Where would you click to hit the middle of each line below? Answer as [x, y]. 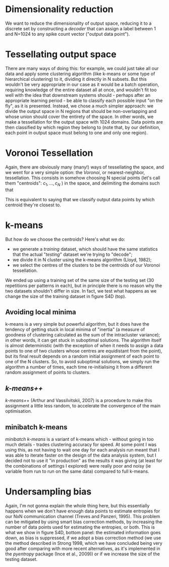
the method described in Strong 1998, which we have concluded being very [84, 543]
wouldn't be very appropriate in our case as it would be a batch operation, [82, 84]
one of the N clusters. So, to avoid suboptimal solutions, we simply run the [82, 362]
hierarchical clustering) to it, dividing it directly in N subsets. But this [76, 79]
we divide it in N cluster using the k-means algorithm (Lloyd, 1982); [82, 260]
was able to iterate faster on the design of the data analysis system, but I [81, 455]
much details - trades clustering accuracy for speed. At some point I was [81, 444]
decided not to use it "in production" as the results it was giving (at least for [84, 461]
